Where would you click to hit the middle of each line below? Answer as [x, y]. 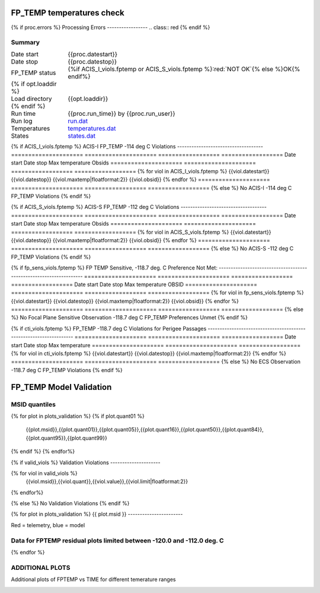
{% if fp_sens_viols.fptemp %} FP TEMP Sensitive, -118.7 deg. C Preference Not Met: [114, 268]
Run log [22, 120]
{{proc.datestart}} [93, 54]
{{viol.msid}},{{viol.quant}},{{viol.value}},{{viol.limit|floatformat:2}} [107, 481]
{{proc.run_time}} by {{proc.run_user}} [122, 113]
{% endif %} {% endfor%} [43, 452]
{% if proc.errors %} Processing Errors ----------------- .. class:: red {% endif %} [111, 27]
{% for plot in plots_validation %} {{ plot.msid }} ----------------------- [97, 514]
